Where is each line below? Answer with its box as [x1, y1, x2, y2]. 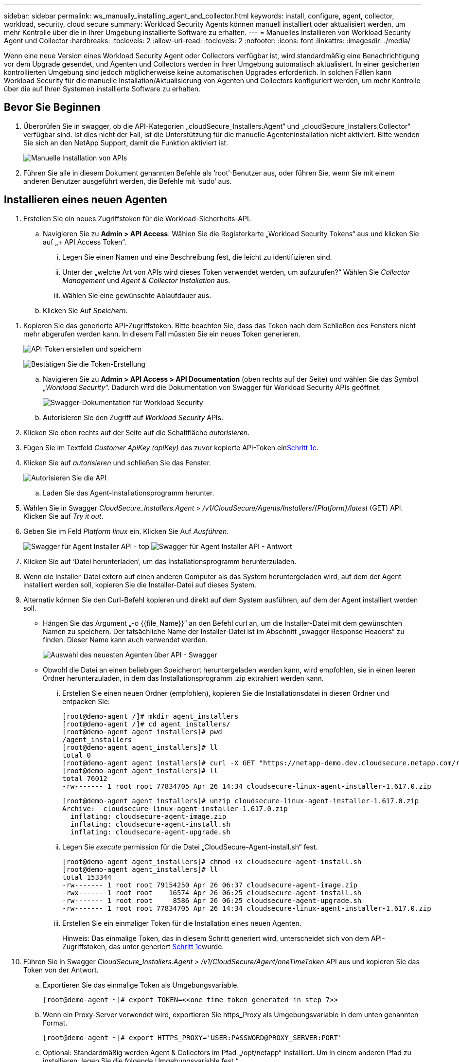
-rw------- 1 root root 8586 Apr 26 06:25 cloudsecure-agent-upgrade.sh [62, 896, 362, 904]
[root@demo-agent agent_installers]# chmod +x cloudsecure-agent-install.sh [62, 857, 362, 866]
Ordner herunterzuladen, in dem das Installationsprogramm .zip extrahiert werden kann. [43, 673, 324, 682]
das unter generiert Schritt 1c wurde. [108, 942, 224, 951]
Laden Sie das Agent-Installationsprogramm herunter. [43, 488, 214, 497]
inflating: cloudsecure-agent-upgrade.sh [70, 828, 230, 836]
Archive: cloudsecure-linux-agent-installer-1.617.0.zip [62, 804, 288, 813]
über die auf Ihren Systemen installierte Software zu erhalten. [4, 85, 200, 93]
